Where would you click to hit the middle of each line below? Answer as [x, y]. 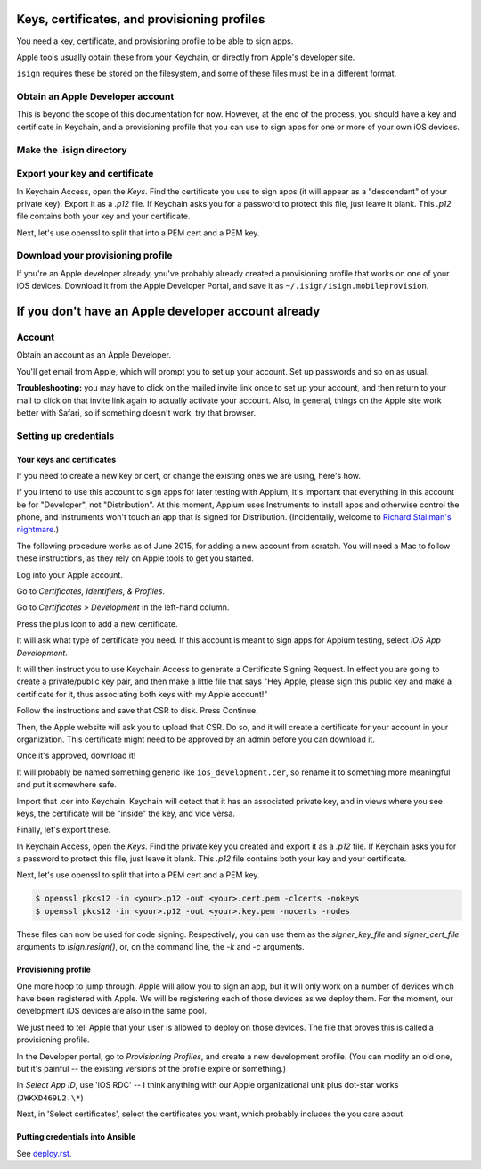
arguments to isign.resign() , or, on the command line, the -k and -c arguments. [160, 947]
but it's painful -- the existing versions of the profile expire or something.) [151, 1068]
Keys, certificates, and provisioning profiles [141, 19]
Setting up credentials [65, 435]
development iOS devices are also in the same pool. [111, 1011]
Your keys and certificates [66, 459]
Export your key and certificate [85, 174]
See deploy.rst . [44, 1153]
